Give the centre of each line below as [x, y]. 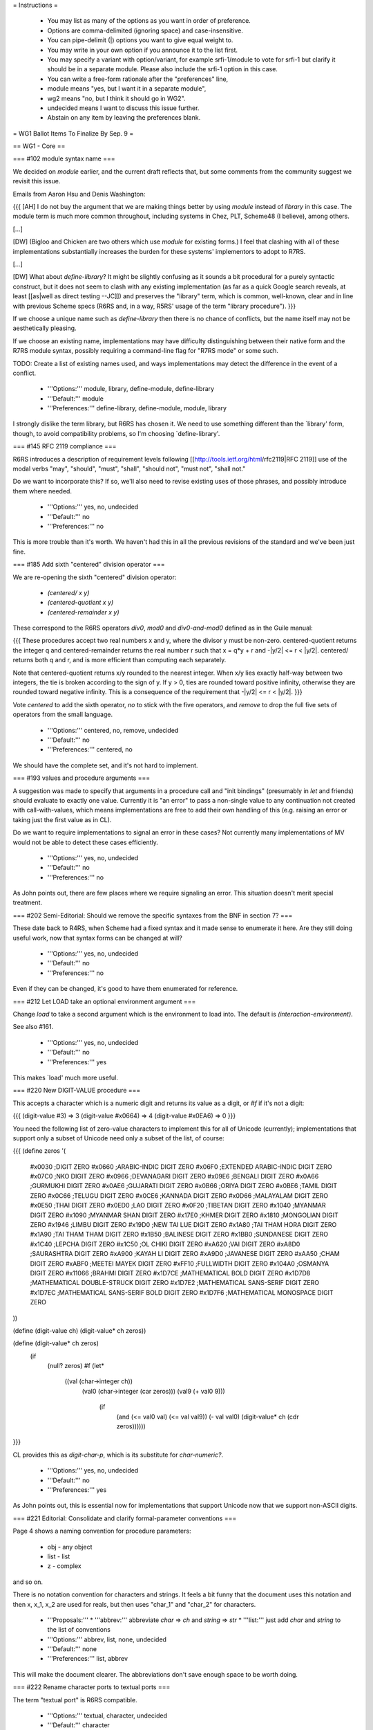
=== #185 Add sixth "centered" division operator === [89, 565]
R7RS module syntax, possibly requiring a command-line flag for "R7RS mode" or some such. [146, 351]
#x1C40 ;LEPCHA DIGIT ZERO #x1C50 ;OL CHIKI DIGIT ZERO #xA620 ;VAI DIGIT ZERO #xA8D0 [165, 1244]
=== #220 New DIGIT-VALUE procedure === [77, 1091]
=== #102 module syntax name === [64, 158]
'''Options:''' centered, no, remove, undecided [113, 730]
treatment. [28, 902]
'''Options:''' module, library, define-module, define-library [131, 389]
